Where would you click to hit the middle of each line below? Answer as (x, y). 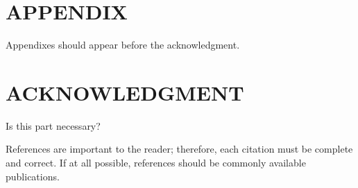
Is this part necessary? (53, 125)
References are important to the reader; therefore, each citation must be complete (179, 149)
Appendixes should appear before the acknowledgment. (123, 45)
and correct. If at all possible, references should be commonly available (156, 163)
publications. (33, 176)
